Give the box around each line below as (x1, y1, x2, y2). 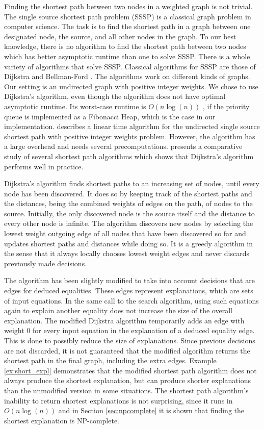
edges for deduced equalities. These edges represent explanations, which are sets (4, 285, 253, 296)
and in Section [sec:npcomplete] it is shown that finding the (58, 405, 245, 416)
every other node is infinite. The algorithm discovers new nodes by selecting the (4, 218, 253, 229)
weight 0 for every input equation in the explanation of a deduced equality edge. (4, 325, 255, 336)
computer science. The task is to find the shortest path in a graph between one (4, 21, 251, 32)
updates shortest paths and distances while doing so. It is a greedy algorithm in (4, 238, 253, 248)
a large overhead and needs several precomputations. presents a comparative (4, 141, 243, 152)
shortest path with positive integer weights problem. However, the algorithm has (4, 131, 255, 141)
